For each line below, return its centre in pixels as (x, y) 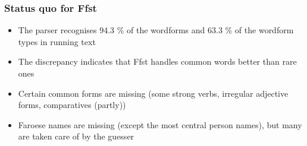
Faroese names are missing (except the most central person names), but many (160, 124)
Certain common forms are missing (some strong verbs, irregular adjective (153, 93)
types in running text (57, 41)
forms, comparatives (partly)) (72, 105)
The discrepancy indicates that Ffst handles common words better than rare (157, 61)
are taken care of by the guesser (76, 136)
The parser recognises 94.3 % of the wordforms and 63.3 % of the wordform (156, 30)
